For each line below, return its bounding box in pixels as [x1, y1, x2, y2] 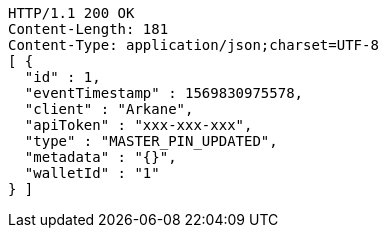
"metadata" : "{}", [24, 149, 177, 165]
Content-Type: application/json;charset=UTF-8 [8, 37, 379, 53]
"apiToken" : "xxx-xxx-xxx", [24, 117, 253, 133]
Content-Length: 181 [8, 21, 169, 37]
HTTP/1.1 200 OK [8, 5, 135, 21]
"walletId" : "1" [24, 165, 160, 181]
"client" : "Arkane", [24, 101, 194, 117]
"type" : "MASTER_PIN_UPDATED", [24, 133, 278, 149]
